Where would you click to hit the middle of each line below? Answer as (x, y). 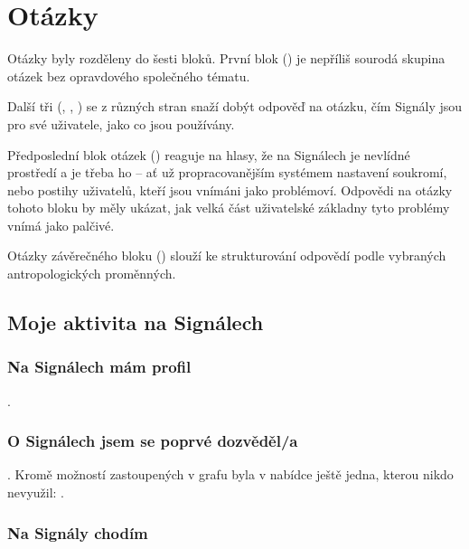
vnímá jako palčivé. (61, 225)
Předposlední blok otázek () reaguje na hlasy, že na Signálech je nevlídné (209, 154)
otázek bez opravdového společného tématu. (129, 76)
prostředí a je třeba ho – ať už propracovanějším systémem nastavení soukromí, (227, 172)
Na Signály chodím (78, 532)
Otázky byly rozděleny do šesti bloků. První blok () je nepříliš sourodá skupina (226, 58)
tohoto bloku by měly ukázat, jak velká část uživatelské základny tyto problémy (229, 208)
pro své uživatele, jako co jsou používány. (121, 123)
